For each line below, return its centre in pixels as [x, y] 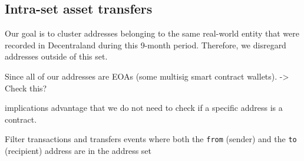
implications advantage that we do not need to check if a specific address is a [144, 108]
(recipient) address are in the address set [78, 151]
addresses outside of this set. [56, 56]
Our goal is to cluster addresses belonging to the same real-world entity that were [152, 33]
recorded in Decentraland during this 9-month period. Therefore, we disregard [146, 45]
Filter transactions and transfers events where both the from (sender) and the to [151, 139]
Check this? [26, 88]
